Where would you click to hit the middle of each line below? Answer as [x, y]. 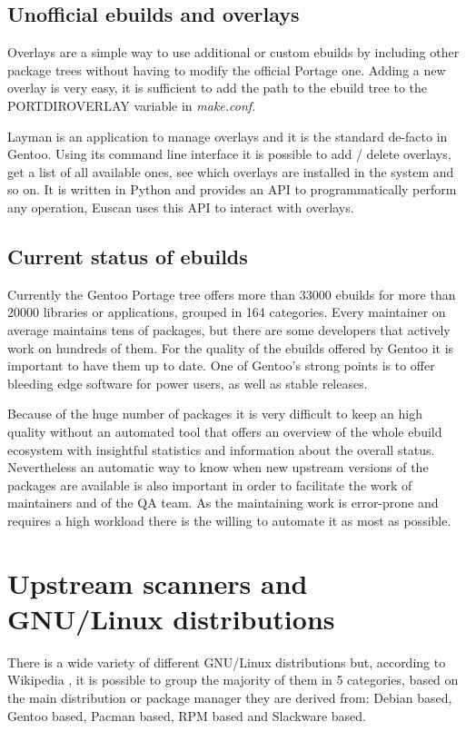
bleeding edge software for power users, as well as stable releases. [188, 383]
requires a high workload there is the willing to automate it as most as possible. [229, 520]
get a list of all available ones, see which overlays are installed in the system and [231, 171]
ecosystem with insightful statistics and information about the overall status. [221, 449]
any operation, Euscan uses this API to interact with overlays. [181, 207]
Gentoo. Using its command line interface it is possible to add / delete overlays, [229, 154]
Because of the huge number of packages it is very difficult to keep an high [215, 414]
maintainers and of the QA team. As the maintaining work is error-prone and [223, 503]
